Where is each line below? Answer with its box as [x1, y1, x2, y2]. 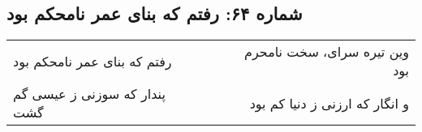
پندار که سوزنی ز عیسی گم [13, 84, 166, 104]
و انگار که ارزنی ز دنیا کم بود [249, 93, 409, 113]
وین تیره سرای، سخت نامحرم [244, 42, 409, 62]
